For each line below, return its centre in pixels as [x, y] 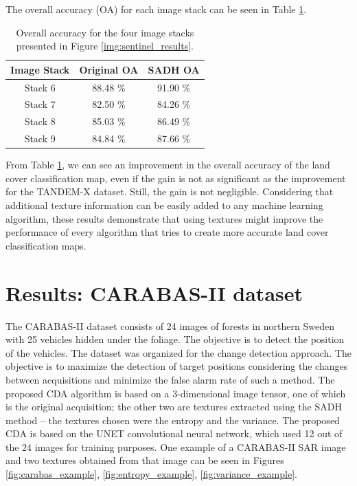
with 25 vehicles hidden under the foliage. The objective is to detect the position [175, 339]
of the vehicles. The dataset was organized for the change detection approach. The [178, 352]
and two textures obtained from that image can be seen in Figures [145, 460]
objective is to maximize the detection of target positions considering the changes [177, 366]
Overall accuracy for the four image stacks [105, 32]
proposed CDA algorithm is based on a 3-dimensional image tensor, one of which [176, 393]
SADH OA [174, 69]
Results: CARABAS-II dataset [154, 292]
